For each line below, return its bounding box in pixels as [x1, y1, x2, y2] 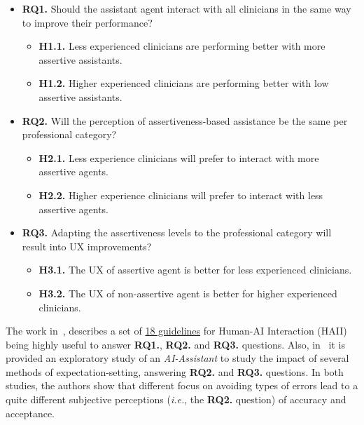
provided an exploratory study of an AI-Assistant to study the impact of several [6, 351, 349, 365]
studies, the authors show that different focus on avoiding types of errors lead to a [6, 378, 358, 393]
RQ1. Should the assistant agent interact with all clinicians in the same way [22, 1, 351, 15]
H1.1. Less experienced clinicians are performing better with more [38, 39, 325, 53]
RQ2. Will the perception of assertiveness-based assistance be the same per [22, 113, 348, 128]
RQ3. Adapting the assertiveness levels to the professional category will [22, 225, 332, 240]
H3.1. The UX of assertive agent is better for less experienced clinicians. [38, 262, 352, 277]
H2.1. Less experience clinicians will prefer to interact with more [38, 150, 319, 165]
